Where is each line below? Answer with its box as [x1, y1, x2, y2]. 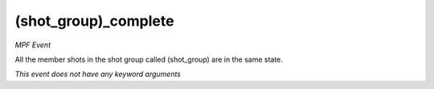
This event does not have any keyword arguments [14, 69, 181, 79]
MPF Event [14, 40, 51, 50]
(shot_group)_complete [14, 12, 174, 30]
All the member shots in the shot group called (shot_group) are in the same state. [14, 55, 283, 64]
